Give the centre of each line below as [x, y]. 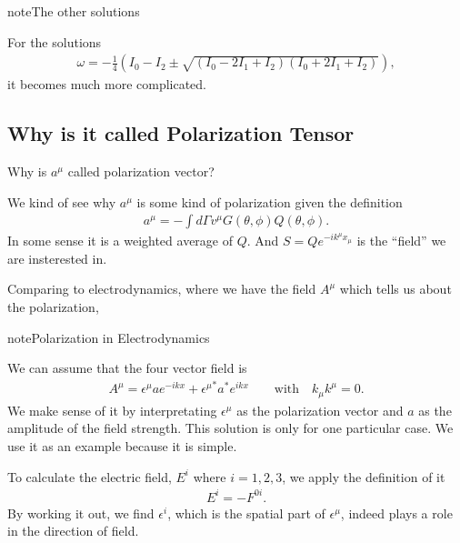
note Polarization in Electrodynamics [109, 337]
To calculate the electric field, [90, 476]
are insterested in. [57, 258]
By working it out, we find [81, 513]
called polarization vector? [141, 171]
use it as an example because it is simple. [122, 446]
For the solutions [55, 41]
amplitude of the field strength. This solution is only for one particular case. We [230, 428]
